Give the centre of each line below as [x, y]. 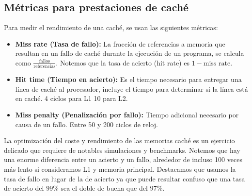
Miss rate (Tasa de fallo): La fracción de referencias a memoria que [120, 43]
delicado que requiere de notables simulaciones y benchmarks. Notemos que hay [122, 150]
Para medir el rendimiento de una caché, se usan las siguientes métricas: [111, 27]
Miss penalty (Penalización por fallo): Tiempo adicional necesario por [127, 115]
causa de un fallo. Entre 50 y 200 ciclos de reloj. [87, 124]
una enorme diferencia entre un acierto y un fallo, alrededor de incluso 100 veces [123, 159]
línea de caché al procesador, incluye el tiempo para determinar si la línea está [132, 89]
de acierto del [24, 188]
